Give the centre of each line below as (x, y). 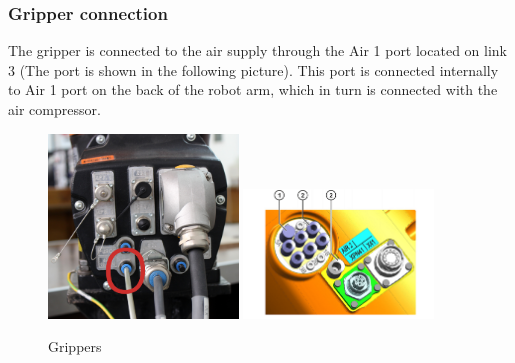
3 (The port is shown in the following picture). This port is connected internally (253, 69)
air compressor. (54, 109)
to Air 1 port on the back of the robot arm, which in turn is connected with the (253, 89)
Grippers (75, 346)
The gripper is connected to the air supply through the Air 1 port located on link (257, 50)
